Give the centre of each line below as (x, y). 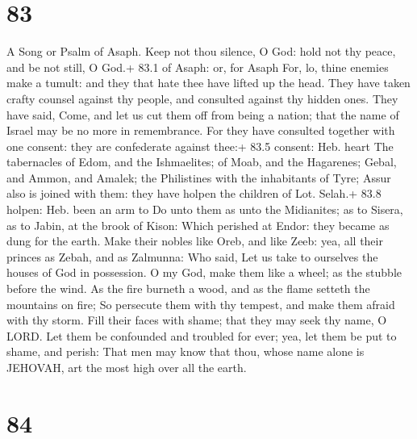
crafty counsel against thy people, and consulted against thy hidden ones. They (202, 98)
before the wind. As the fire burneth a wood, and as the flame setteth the (188, 288)
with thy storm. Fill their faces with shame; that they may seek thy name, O (197, 320)
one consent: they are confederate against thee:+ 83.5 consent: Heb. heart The (200, 146)
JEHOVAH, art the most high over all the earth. (127, 367)
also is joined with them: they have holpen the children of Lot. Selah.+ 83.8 (194, 193)
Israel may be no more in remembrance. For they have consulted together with (201, 130)
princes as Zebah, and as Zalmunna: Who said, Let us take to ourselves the (192, 256)
